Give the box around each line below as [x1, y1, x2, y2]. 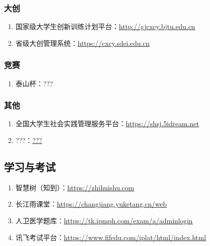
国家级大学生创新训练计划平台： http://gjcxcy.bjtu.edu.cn [15, 21, 195, 32]
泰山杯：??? [15, 78, 53, 88]
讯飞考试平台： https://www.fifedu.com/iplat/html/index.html [15, 232, 206, 242]
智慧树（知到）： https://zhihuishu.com [15, 182, 134, 192]
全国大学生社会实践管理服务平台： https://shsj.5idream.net [15, 118, 199, 129]
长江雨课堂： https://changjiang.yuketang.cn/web [15, 199, 167, 209]
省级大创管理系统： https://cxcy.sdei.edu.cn [15, 37, 150, 48]
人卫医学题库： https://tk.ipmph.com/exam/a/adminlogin [15, 215, 193, 226]
